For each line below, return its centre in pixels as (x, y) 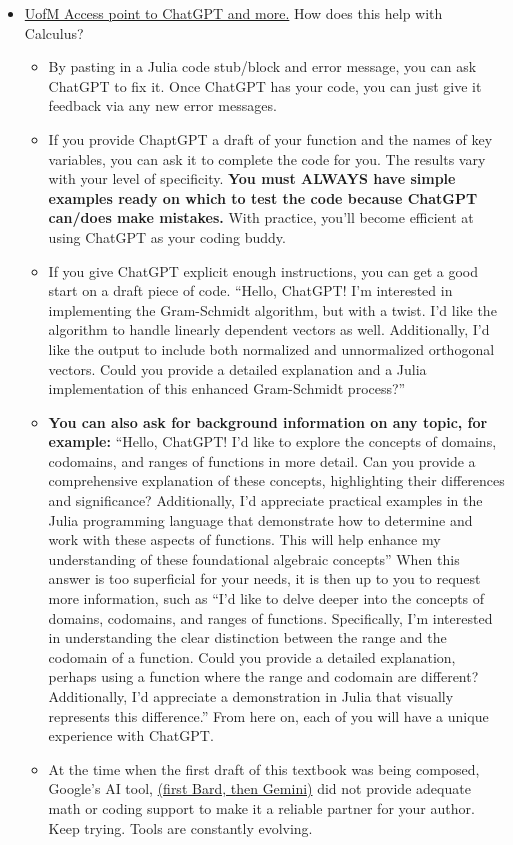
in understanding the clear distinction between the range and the (247, 637)
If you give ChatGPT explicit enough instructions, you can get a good (263, 270)
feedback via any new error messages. (162, 105)
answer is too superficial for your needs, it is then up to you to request (264, 578)
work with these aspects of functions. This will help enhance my (244, 539)
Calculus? (54, 32)
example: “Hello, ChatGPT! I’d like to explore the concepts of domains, (272, 441)
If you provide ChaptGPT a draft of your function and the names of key (270, 138)
